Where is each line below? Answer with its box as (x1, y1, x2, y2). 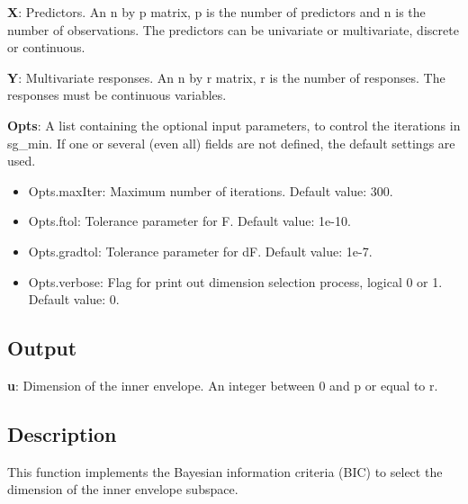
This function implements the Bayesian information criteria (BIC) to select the (7, 462, 443, 481)
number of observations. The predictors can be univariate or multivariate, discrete (7, 20, 459, 39)
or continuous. (7, 38, 85, 57)
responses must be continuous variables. (7, 85, 227, 104)
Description (7, 419, 117, 447)
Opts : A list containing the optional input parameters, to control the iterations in (7, 115, 461, 134)
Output (7, 334, 77, 362)
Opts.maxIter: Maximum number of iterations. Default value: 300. (28, 181, 393, 200)
